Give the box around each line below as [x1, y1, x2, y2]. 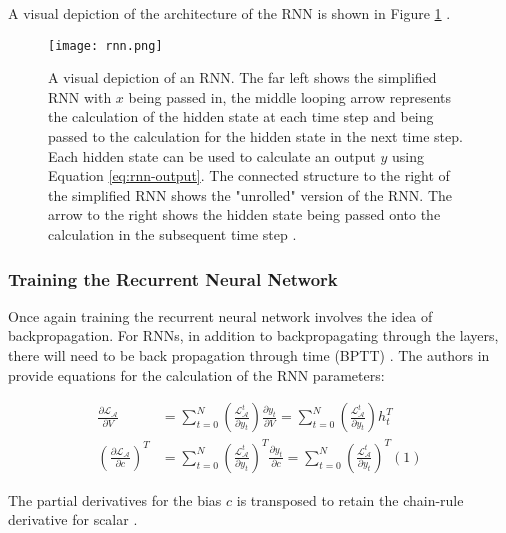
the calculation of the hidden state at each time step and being [48, 106, 434, 127]
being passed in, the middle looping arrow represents [128, 86, 452, 107]
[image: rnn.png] [48, 38, 163, 53]
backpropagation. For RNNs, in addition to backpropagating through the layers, [8, 325, 499, 346]
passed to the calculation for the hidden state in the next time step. [48, 126, 463, 147]
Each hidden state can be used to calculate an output [48, 145, 376, 166]
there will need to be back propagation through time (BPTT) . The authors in [8, 345, 490, 365]
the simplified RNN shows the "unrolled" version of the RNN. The [48, 184, 453, 205]
